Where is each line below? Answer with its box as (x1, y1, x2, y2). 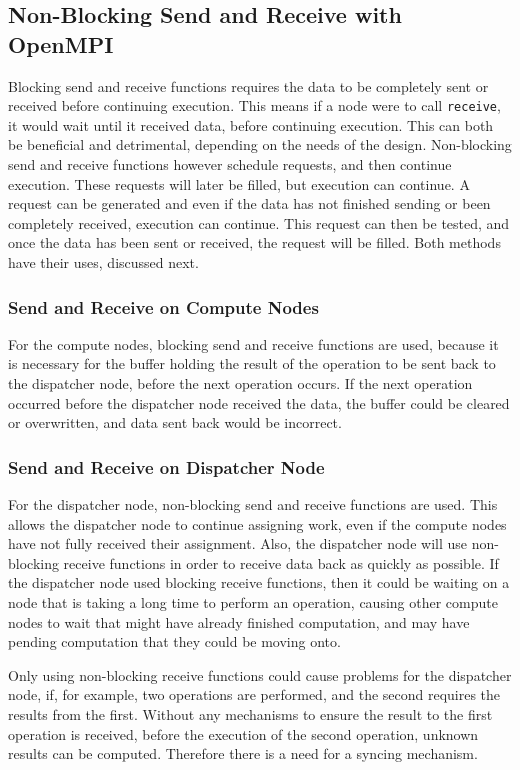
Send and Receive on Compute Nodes (8, 294, 319, 319)
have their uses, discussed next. (8, 252, 199, 272)
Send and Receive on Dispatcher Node (8, 454, 325, 479)
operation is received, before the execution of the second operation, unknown (8, 723, 479, 744)
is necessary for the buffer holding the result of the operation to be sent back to (8, 353, 496, 374)
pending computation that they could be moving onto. (8, 631, 341, 652)
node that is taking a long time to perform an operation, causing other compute (8, 591, 498, 612)
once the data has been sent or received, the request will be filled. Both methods (8, 232, 501, 253)
